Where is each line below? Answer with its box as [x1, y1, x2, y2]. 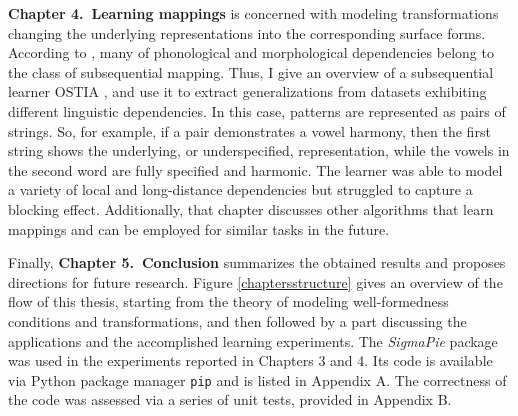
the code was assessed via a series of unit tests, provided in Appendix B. [8, 389, 452, 410]
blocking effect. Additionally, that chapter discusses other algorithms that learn [8, 198, 494, 219]
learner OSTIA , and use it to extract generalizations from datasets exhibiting [8, 81, 487, 102]
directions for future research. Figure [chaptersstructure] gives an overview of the [8, 271, 503, 292]
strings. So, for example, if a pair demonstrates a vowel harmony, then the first [8, 120, 491, 141]
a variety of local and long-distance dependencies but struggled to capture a [8, 179, 473, 200]
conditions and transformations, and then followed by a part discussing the [8, 310, 467, 331]
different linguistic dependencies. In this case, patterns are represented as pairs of [8, 100, 506, 121]
